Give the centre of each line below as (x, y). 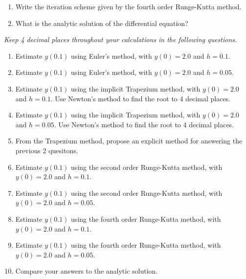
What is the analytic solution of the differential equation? (102, 23)
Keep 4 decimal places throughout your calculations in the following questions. (121, 39)
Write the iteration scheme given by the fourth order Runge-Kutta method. (128, 6)
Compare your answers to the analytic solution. (87, 271)
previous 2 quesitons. (47, 150)
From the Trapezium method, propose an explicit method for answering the (129, 141)
